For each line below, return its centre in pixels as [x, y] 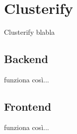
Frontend [28, 106]
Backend [26, 59]
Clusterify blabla [30, 32]
